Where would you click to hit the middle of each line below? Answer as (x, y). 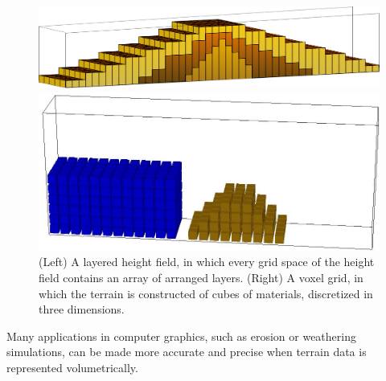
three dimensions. (82, 309)
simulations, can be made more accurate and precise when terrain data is (187, 352)
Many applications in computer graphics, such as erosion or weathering (181, 336)
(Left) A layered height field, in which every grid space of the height (207, 262)
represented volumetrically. (72, 367)
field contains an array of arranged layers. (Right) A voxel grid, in (201, 277)
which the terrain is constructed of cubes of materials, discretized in (206, 293)
